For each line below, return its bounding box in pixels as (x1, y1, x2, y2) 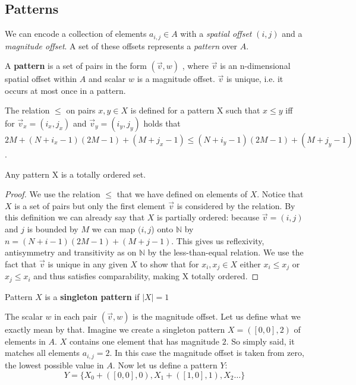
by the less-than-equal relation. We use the (147, 246, 304, 258)
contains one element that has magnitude (69, 334, 220, 347)
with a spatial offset (180, 27, 252, 40)
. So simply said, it (226, 334, 295, 347)
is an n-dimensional (220, 59, 291, 72)
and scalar (88, 72, 126, 85)
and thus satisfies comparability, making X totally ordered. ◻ (33, 270, 259, 282)
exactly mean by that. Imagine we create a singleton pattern (5, 323, 225, 336)
